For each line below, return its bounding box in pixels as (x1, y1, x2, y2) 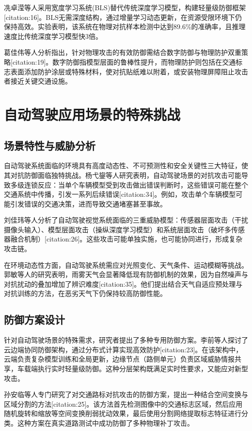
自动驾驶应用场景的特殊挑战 (4, 104, 181, 124)
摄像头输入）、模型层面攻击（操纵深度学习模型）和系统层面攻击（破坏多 (4, 224, 231, 234)
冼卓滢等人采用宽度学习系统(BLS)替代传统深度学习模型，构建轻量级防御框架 (4, 2, 246, 12)
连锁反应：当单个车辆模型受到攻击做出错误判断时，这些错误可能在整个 (24, 179, 248, 190)
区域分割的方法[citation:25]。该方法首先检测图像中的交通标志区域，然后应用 (4, 398, 243, 409)
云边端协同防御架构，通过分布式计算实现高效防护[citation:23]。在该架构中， (4, 344, 243, 354)
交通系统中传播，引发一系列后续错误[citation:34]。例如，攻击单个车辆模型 (4, 189, 236, 199)
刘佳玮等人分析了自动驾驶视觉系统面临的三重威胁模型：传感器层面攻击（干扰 (4, 215, 248, 225)
